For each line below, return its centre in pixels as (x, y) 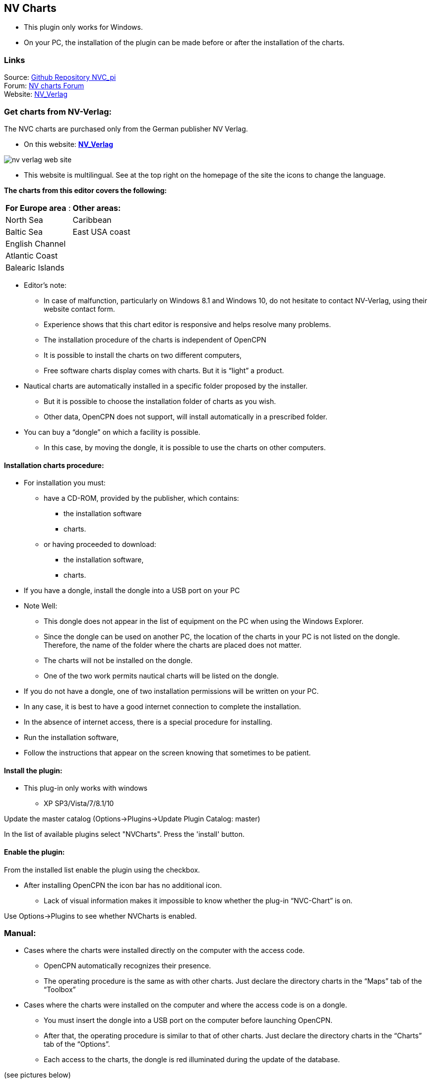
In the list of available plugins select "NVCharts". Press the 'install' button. (124, 834)
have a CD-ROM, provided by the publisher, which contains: (141, 498)
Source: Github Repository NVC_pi (60, 77)
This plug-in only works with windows (86, 788)
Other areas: (97, 208)
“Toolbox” (60, 990)
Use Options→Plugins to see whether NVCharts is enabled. (100, 916)
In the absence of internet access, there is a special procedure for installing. (148, 722)
